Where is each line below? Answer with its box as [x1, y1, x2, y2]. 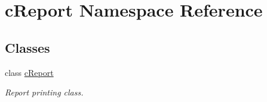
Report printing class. [5, 86, 84, 98]
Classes [5, 38, 50, 56]
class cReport [5, 66, 54, 78]
